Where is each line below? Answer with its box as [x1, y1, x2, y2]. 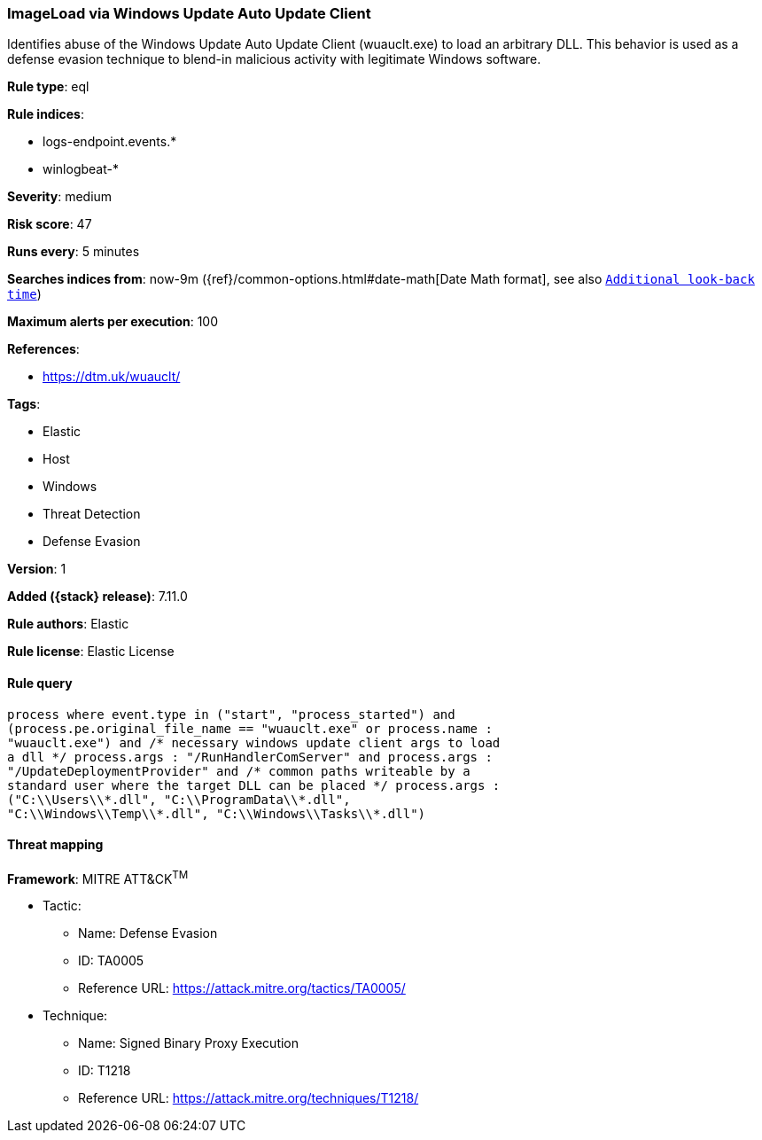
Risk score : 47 [7, 216, 92, 232]
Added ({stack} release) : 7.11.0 [7, 589, 188, 605]
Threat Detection [43, 506, 141, 522]
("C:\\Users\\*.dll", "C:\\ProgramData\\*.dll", [7, 792, 351, 807]
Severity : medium [7, 189, 113, 205]
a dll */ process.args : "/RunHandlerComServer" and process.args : [7, 749, 493, 764]
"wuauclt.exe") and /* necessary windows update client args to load [7, 735, 501, 750]
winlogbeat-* [43, 161, 119, 177]
